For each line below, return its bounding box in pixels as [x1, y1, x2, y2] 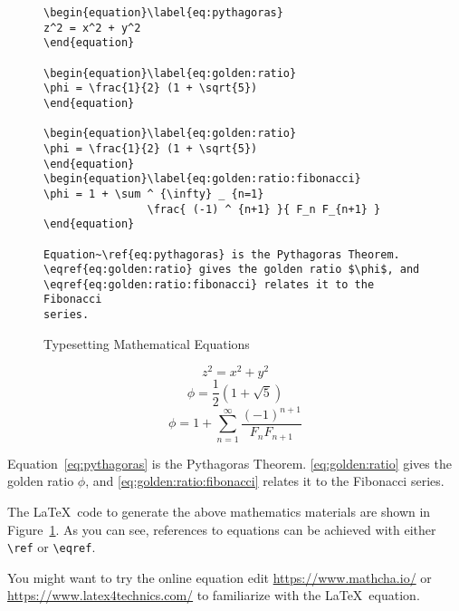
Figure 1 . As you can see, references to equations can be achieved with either [7, 519, 436, 538]
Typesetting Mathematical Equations [43, 334, 250, 353]
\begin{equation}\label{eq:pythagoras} [43, 6, 283, 19]
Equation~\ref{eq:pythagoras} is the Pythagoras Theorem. [43, 247, 400, 261]
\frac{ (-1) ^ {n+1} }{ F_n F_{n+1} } [147, 202, 381, 216]
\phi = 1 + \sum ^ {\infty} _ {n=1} [43, 187, 264, 200]
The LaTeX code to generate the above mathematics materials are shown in [7, 502, 431, 520]
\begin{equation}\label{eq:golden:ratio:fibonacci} [43, 172, 361, 186]
